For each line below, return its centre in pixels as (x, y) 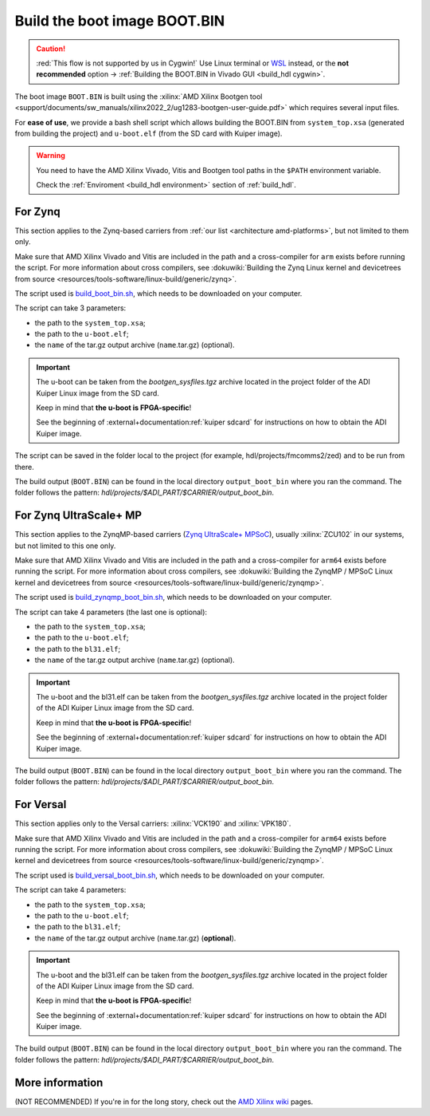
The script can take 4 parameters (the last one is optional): (111, 612)
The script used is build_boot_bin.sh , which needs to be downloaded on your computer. (158, 293)
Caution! (51, 49)
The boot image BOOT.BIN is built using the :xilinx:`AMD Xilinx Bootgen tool (139, 97)
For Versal (41, 804)
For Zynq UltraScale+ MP (78, 516)
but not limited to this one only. (65, 546)
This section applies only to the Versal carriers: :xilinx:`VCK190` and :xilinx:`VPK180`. (153, 824)
